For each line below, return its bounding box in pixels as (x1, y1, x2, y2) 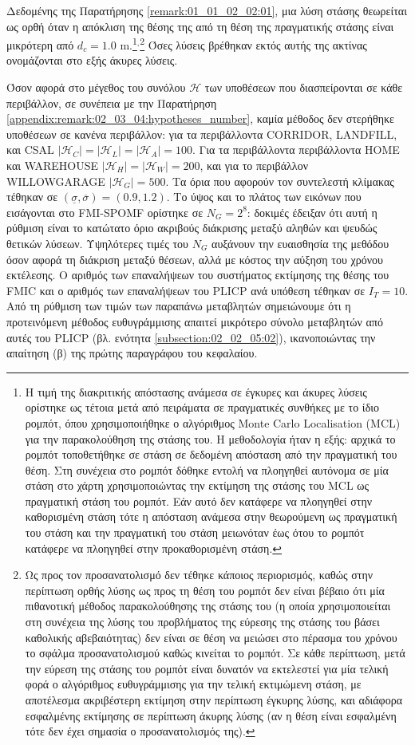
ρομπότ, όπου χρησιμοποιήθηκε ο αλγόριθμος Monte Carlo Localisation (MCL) (25, 414, 401, 431)
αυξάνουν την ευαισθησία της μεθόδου (211, 235, 389, 251)
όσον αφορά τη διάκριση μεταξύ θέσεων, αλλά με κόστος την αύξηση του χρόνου (6, 250, 383, 267)
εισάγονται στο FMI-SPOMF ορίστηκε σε (6, 203, 204, 220)
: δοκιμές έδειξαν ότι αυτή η (247, 203, 377, 220)
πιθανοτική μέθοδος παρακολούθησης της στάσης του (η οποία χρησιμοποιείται (25, 597, 391, 614)
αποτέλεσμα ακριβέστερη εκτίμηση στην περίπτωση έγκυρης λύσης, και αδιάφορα (25, 692, 403, 708)
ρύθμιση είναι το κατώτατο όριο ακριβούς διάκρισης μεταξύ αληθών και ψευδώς (6, 219, 377, 236)
